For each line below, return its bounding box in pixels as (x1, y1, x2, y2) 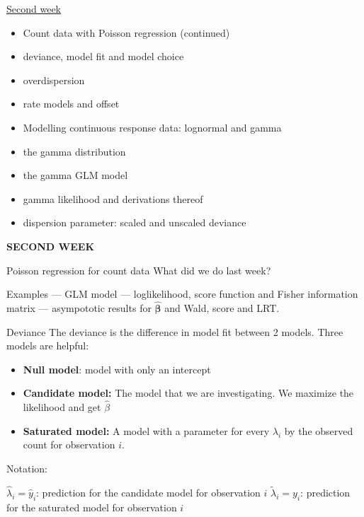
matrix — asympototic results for (6, 300, 152, 315)
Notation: (6, 460, 47, 475)
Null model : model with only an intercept (23, 361, 211, 376)
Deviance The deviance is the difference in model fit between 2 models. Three (6, 324, 343, 339)
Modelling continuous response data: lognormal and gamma (23, 120, 282, 134)
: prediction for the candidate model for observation (36, 484, 261, 499)
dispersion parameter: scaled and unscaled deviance (23, 215, 246, 230)
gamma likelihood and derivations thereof (23, 191, 203, 206)
